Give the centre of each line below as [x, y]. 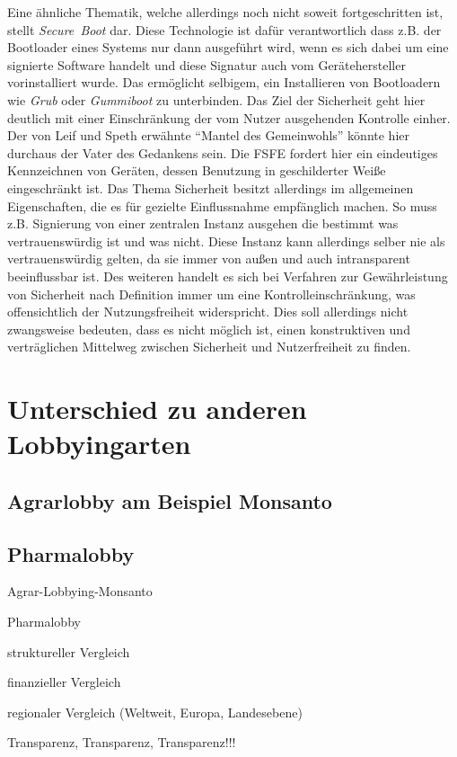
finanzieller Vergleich [64, 682]
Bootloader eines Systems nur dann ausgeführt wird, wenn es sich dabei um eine [228, 47]
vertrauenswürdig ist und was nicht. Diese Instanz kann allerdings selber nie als [226, 240]
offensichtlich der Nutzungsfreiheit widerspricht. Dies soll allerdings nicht [208, 312]
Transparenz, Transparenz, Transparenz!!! [122, 742]
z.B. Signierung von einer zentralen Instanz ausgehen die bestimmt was [203, 223]
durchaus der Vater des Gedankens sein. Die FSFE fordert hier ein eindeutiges [223, 152]
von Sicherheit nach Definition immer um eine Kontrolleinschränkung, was [211, 294]
